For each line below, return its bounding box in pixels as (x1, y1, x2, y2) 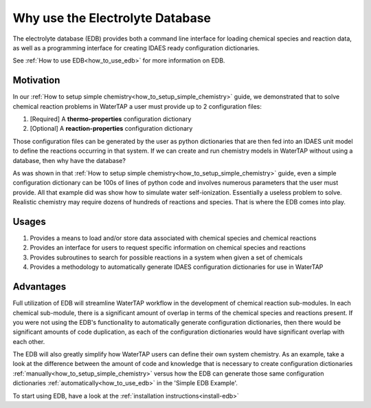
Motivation (12, 74, 60, 86)
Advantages (12, 281, 67, 292)
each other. (12, 337, 45, 345)
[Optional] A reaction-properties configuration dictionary (30, 125, 193, 133)
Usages (12, 215, 46, 227)
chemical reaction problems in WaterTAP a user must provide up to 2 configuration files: (12, 102, 262, 110)
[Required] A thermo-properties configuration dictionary (30, 115, 192, 123)
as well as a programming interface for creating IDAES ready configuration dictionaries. (12, 43, 260, 52)
